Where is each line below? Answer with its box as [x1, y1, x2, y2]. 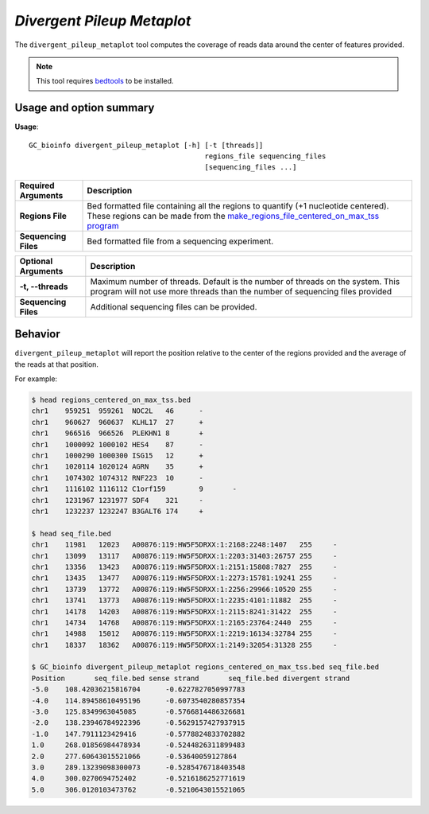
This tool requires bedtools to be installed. [36, 76, 174, 86]
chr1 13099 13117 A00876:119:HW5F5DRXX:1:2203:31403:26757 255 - [31, 551, 338, 560]
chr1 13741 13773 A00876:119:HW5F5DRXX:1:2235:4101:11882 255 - [31, 596, 338, 605]
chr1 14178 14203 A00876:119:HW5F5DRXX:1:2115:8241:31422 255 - [31, 607, 338, 616]
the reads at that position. [14, 359, 99, 369]
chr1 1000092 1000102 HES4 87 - [31, 440, 204, 449]
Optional [19, 255, 53, 267]
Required [19, 180, 55, 191]
